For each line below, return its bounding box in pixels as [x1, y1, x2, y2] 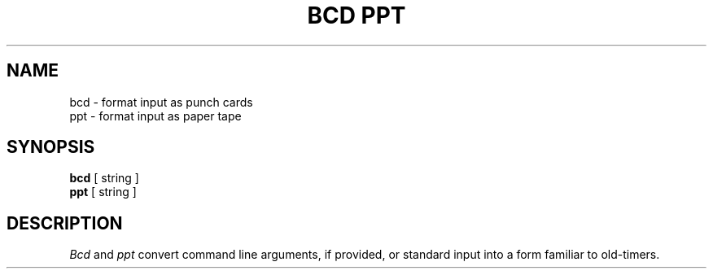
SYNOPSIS [7, 137, 95, 158]
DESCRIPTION [7, 212, 123, 234]
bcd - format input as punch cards [69, 94, 253, 109]
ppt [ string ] [69, 185, 137, 199]
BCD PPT [307, 2, 406, 29]
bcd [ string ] [69, 171, 139, 186]
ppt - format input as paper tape [69, 108, 242, 123]
